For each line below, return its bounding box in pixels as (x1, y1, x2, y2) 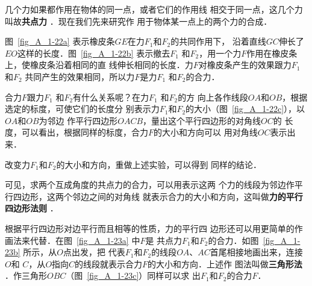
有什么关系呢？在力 (73, 90, 149, 103)
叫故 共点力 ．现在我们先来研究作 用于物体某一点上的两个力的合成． (5, 14, 272, 27)
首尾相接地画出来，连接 (210, 246, 303, 258)
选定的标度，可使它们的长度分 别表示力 (5, 102, 160, 115)
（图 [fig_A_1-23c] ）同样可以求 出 (66, 269, 201, 282)
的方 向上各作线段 (178, 90, 248, 103)
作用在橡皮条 (246, 46, 298, 59)
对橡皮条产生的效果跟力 (198, 58, 292, 71)
